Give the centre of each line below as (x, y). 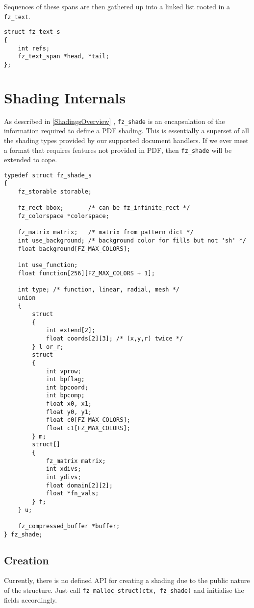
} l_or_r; (48, 347)
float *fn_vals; (72, 494)
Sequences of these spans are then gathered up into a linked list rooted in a (117, 6)
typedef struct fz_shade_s (48, 175)
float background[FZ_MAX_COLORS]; (74, 249)
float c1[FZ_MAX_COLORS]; (88, 428)
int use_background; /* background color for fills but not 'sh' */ (132, 241)
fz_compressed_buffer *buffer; (69, 526)
